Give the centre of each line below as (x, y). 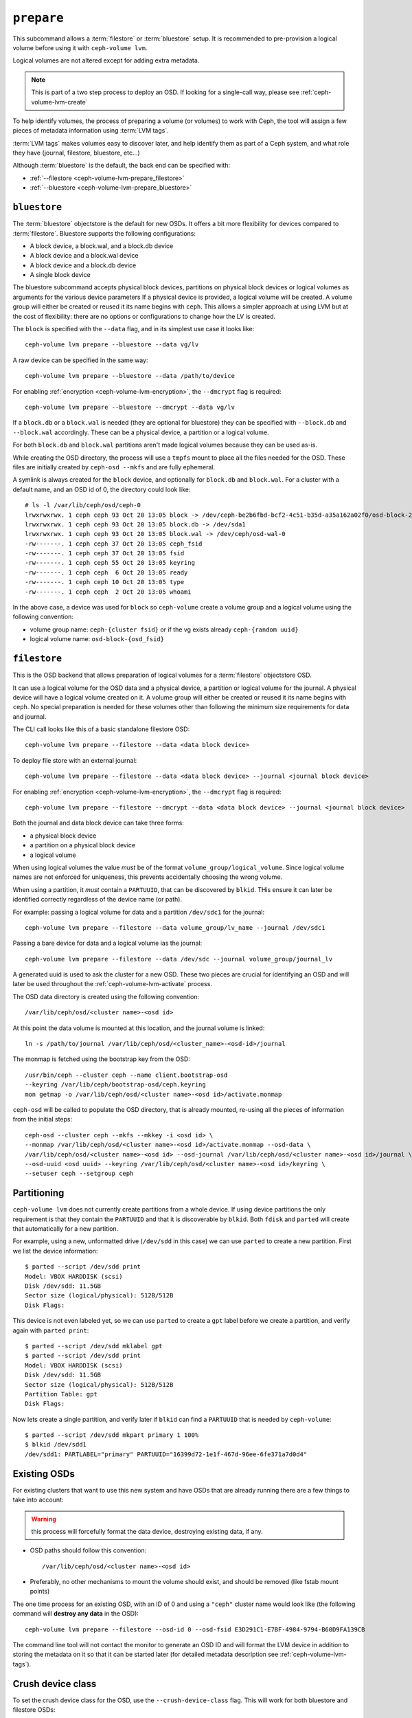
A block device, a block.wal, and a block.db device (102, 246)
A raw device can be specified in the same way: (80, 360)
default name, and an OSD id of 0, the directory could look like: (102, 489)
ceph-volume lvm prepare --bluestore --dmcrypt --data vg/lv (130, 407)
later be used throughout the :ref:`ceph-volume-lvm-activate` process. (113, 984)
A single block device (60, 275)
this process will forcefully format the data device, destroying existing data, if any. (147, 1531)
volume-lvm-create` (59, 102)
